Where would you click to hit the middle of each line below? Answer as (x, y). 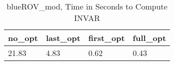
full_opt (149, 38)
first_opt (106, 38)
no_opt (23, 38)
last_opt (63, 38)
